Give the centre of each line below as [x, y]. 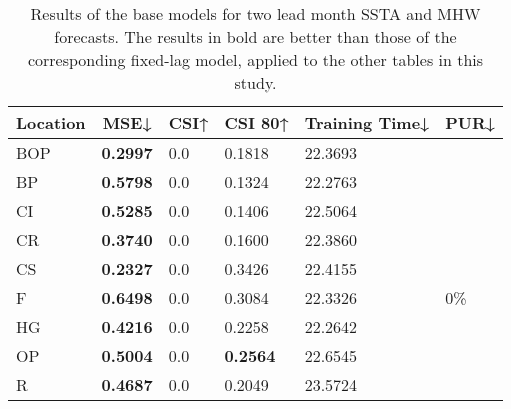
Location [51, 122]
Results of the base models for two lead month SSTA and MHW [255, 13]
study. [255, 82]
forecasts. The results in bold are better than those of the [255, 36]
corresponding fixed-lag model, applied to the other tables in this [255, 59]
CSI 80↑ [256, 122]
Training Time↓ [367, 122]
